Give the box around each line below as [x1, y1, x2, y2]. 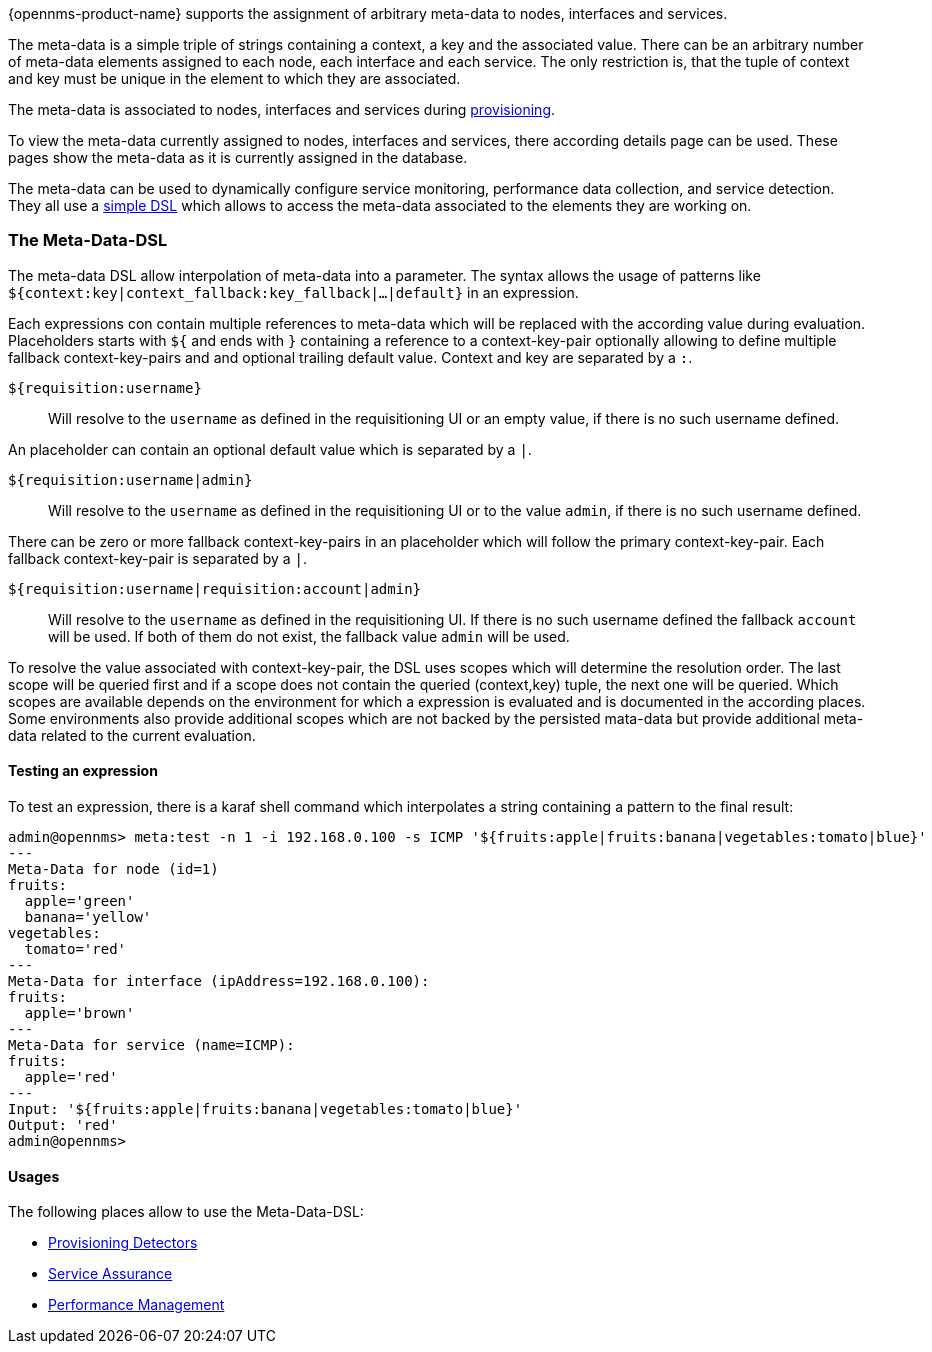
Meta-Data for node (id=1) [8, 860, 219, 877]
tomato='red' [24, 940, 127, 957]
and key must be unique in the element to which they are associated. [8, 70, 461, 87]
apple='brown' [24, 1004, 135, 1021]
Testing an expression [8, 762, 158, 780]
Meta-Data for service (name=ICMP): [8, 1036, 295, 1053]
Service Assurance [48, 1265, 173, 1283]
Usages [8, 1167, 60, 1185]
